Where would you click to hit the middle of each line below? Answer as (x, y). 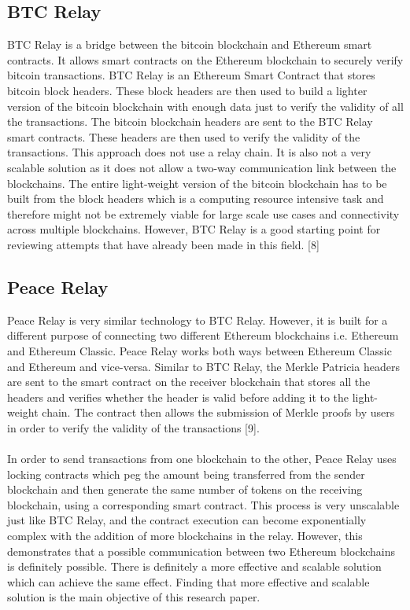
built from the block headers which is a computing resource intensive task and (196, 198)
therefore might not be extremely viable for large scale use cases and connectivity (203, 213)
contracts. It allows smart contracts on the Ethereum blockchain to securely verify (205, 59)
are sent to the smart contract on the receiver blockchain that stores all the (189, 382)
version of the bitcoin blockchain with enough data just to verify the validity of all (205, 106)
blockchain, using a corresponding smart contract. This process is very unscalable (203, 504)
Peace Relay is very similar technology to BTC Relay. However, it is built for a (198, 320)
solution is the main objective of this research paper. (134, 597)
